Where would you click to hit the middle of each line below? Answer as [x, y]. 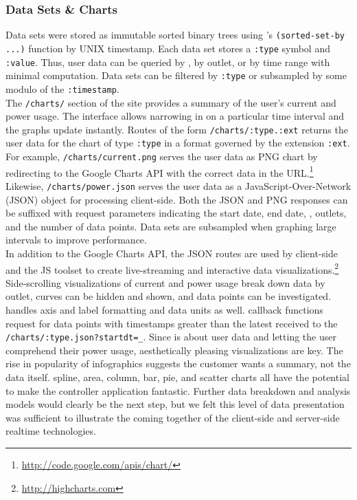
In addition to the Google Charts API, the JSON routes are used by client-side [172, 253]
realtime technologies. [51, 431]
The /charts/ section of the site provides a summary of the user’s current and [171, 102]
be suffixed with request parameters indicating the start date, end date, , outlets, [176, 213]
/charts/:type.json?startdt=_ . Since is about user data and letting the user [171, 337]
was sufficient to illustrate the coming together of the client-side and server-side [173, 417]
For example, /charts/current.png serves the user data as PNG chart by [162, 156]
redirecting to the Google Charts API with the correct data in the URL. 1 [160, 171]
